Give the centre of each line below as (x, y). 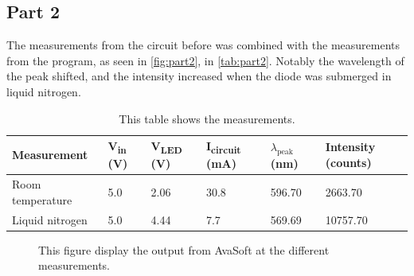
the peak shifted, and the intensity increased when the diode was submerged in (199, 76)
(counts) (348, 163)
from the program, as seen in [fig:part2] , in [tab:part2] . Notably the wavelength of (205, 60)
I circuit (223, 147)
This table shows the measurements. (207, 118)
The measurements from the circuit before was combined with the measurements (203, 45)
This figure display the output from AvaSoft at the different (184, 249)
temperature (42, 199)
